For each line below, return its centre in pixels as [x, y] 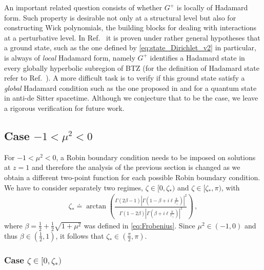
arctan [96, 207]
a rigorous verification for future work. [64, 108]
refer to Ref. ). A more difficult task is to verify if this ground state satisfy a [125, 78]
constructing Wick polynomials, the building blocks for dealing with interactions [130, 27]
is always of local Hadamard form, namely [70, 57]
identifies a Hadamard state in [197, 57]
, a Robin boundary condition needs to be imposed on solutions [156, 157]
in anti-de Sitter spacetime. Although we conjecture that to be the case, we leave [131, 98]
